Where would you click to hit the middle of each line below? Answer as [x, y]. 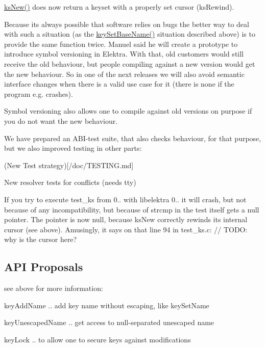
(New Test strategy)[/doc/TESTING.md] [69, 165]
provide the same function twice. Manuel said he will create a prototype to [121, 44]
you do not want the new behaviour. [61, 121]
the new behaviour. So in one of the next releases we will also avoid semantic [124, 74]
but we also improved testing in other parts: [73, 148]
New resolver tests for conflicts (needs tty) [70, 182]
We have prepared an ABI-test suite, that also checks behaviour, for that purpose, [133, 138]
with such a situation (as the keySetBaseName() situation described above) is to [130, 34]
